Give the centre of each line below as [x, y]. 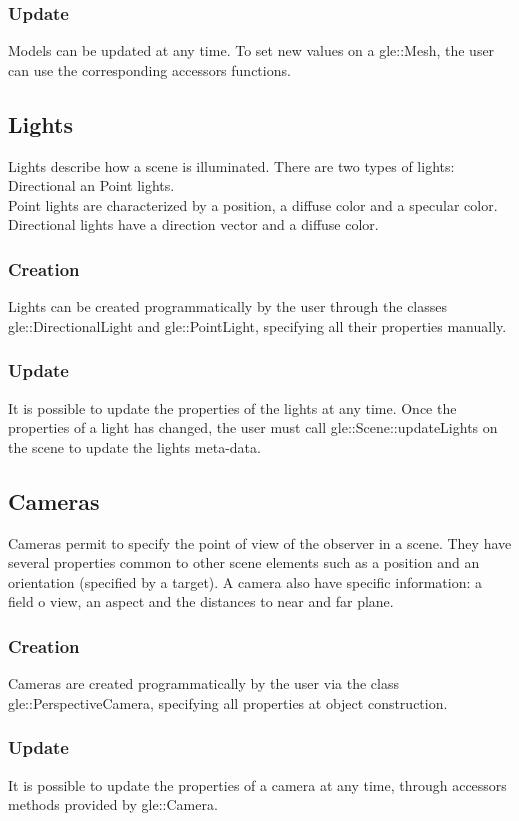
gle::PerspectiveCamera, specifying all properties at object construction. [228, 702]
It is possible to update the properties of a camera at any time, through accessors [257, 784]
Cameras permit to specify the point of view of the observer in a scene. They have [260, 542]
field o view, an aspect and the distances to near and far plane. [201, 601]
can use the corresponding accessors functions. [149, 69]
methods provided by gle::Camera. [113, 804]
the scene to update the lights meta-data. [134, 446]
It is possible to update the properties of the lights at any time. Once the [232, 407]
